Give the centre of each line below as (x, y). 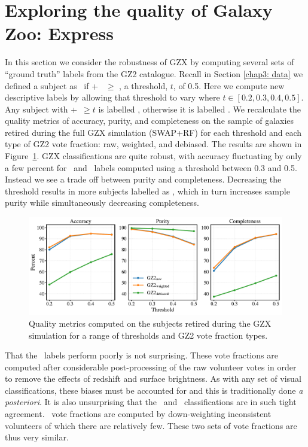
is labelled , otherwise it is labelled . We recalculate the (200, 109)
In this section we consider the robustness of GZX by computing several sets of (150, 62)
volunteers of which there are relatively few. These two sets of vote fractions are (151, 425)
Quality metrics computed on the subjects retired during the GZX (150, 323)
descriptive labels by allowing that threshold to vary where (112, 97)
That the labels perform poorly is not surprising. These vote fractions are (141, 355)
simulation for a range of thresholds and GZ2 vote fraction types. (148, 335)
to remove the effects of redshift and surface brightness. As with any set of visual (153, 378)
